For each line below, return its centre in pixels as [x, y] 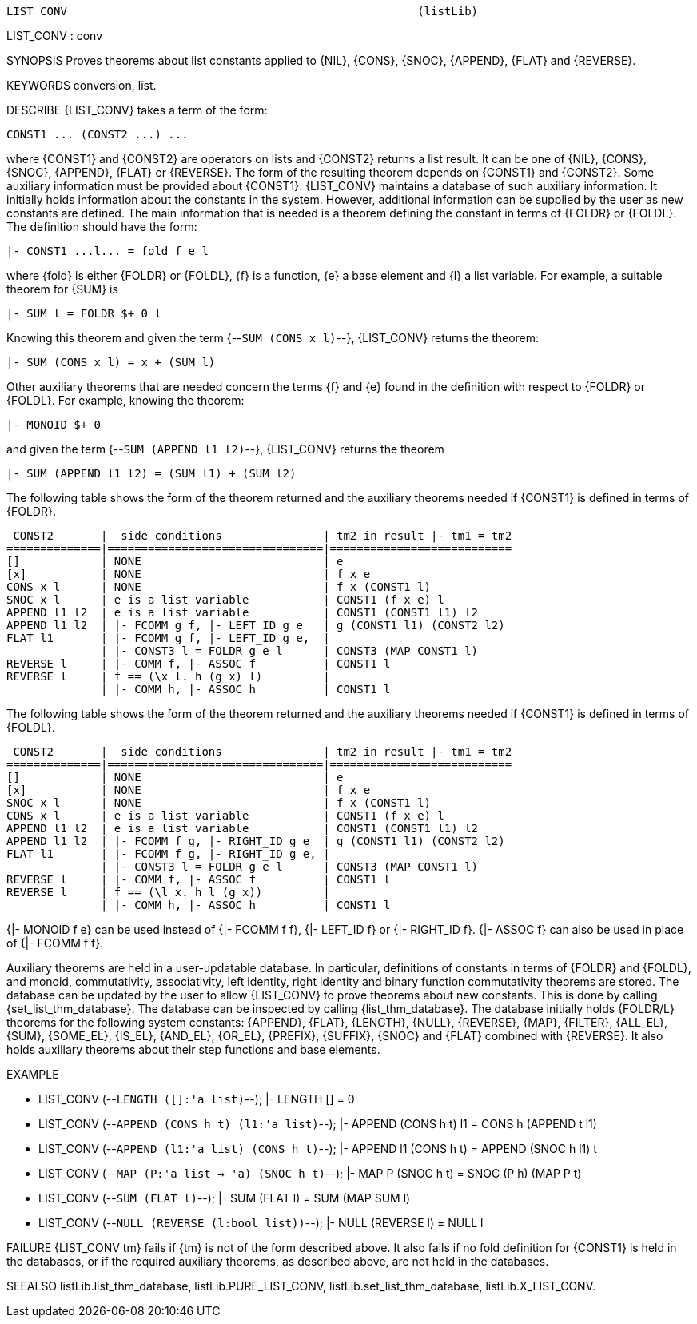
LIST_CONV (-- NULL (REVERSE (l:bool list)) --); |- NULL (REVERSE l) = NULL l [261, 1223]
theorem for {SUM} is [62, 289]
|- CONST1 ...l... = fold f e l [108, 251]
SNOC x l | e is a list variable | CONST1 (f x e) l [225, 600]
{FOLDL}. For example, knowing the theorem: [125, 400]
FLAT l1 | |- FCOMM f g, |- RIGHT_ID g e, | [168, 854]
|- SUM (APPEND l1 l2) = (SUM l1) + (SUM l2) [151, 473]
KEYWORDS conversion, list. [82, 85]
